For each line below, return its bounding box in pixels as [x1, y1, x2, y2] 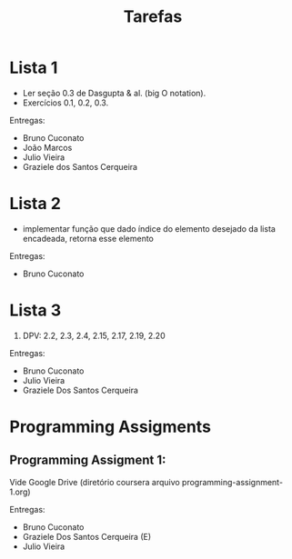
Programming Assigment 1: [9, 453, 166, 468]
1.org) [9, 486, 31, 497]
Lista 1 [9, 57, 58, 78]
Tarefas [123, 6, 183, 27]
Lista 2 [9, 194, 62, 215]
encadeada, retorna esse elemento [22, 233, 155, 244]
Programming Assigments [9, 416, 212, 437]
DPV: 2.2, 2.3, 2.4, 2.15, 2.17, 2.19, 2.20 [22, 330, 166, 341]
